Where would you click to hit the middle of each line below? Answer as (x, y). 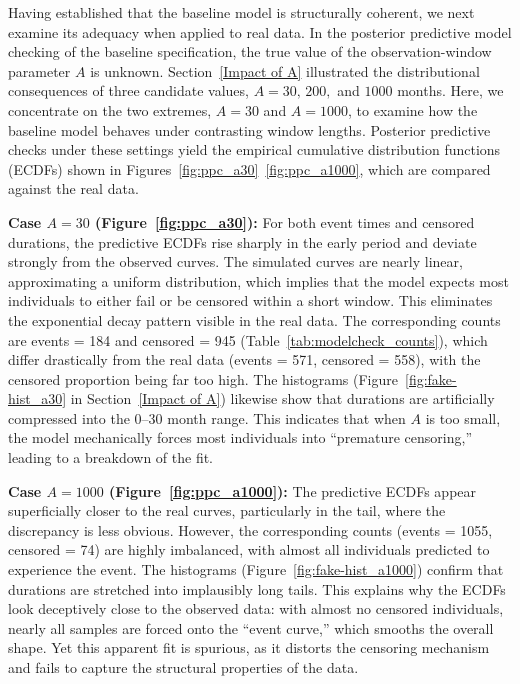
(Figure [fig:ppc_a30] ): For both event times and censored (285, 221)
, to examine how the (413, 109)
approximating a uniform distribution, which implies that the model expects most (258, 280)
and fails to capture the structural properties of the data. (183, 667)
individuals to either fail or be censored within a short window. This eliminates (250, 300)
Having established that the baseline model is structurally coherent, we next (241, 12)
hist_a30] (37, 398)
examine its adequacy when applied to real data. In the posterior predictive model (260, 31)
